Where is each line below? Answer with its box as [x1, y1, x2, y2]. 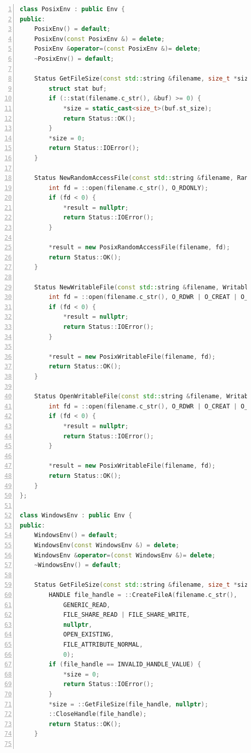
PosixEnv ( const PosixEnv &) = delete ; [34, 35, 165, 43]
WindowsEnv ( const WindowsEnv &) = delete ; [34, 542, 180, 549]
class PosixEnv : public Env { [20, 6, 125, 13]
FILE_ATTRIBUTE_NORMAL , [63, 641, 143, 648]
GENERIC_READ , [63, 601, 110, 609]
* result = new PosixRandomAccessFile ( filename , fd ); [49, 244, 230, 251]
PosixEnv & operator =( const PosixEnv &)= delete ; [34, 45, 201, 53]
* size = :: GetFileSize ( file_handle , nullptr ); [49, 700, 208, 708]
